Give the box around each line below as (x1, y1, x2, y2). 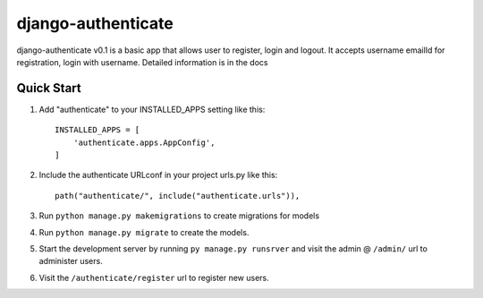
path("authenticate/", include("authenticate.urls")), (55, 191, 301, 200)
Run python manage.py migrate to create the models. (38, 226, 250, 237)
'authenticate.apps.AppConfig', (72, 137, 216, 148)
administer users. (38, 256, 103, 267)
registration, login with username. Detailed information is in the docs (16, 56, 268, 67)
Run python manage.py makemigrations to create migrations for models (38, 210, 320, 221)
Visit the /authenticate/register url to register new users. (38, 272, 270, 283)
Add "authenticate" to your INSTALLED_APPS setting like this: (38, 104, 266, 115)
